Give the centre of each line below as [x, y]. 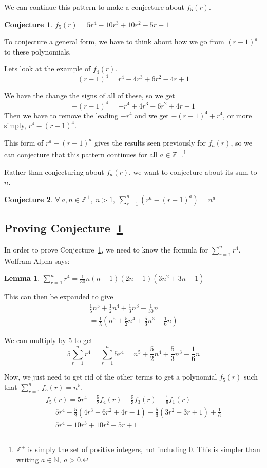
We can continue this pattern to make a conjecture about [94, 7]
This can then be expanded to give [59, 296]
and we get [152, 115]
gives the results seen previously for [150, 142]
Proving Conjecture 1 [63, 228]
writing [27, 459]
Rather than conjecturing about [54, 172]
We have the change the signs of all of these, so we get [90, 95]
